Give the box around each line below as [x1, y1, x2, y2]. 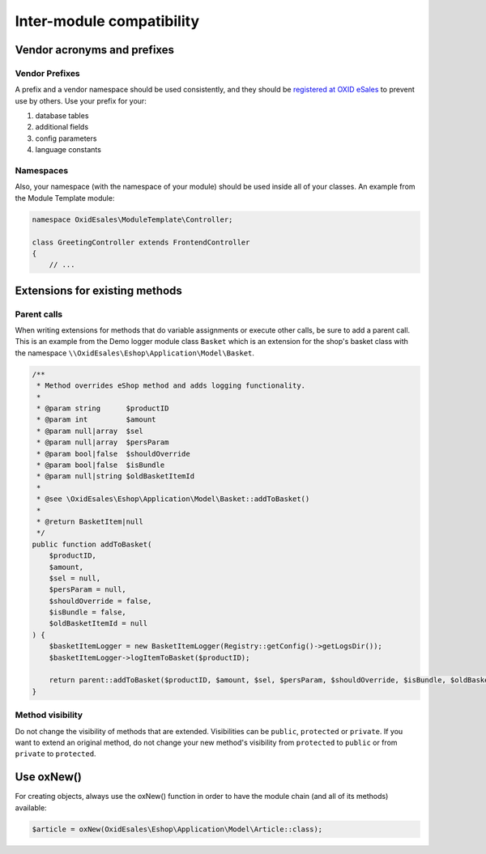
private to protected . [15, 749, 96, 758]
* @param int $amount [36, 415, 157, 424]
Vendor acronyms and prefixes [15, 43, 174, 57]
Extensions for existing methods [15, 283, 182, 297]
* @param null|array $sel [36, 426, 143, 435]
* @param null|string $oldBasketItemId [36, 472, 194, 481]
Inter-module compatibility [15, 12, 200, 30]
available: [15, 802, 48, 813]
